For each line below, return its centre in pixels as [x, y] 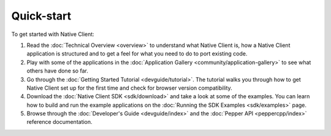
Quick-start [41, 16]
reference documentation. [59, 122]
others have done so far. [57, 71]
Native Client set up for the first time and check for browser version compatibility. [129, 88]
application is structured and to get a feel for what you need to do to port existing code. [137, 54]
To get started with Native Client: [53, 34]
